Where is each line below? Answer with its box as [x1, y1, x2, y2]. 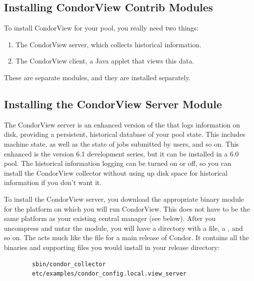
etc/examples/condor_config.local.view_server [32, 270, 187, 278]
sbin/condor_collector [32, 260, 106, 268]
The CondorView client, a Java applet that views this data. [15, 56, 194, 66]
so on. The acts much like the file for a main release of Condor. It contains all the [4, 232, 249, 243]
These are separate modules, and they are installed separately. [4, 72, 191, 82]
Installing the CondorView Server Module [4, 96, 222, 111]
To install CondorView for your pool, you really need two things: [4, 23, 199, 33]
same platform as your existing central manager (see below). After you [4, 213, 216, 223]
